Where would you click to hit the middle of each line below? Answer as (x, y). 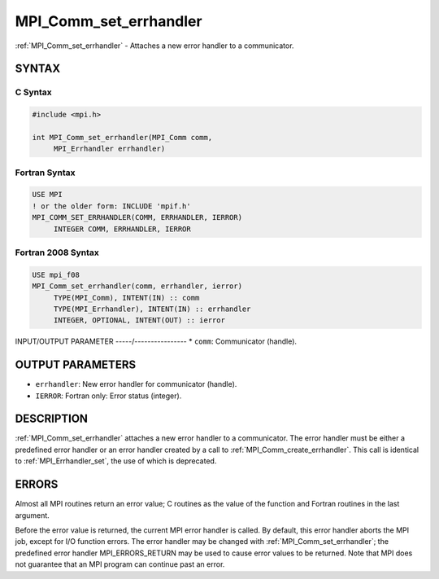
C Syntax (33, 92)
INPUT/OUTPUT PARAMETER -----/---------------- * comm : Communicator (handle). (156, 341)
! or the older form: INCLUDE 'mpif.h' (111, 206)
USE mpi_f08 (56, 274)
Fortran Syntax (45, 173)
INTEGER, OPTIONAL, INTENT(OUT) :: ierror (139, 320)
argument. (33, 515)
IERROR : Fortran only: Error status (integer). (109, 396)
